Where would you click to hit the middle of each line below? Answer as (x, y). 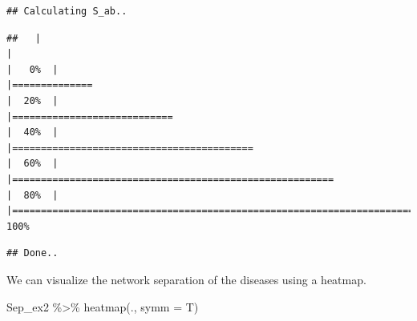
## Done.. (32, 253)
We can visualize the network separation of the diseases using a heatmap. (186, 279)
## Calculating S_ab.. (67, 11)
